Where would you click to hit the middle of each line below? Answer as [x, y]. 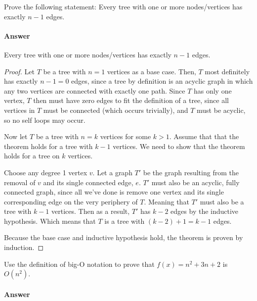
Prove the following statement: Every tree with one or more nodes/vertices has [123, 6]
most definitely [227, 71]
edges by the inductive [205, 211]
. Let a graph [112, 172]
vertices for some [126, 136]
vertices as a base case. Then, [151, 71]
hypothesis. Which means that [50, 221]
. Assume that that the [204, 136]
